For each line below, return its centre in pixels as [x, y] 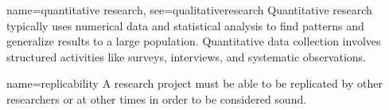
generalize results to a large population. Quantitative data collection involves [194, 41]
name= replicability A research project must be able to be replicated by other [194, 83]
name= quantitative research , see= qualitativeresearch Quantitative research [189, 10]
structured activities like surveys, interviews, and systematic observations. [186, 56]
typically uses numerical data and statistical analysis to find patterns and [185, 25]
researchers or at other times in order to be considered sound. [157, 98]
